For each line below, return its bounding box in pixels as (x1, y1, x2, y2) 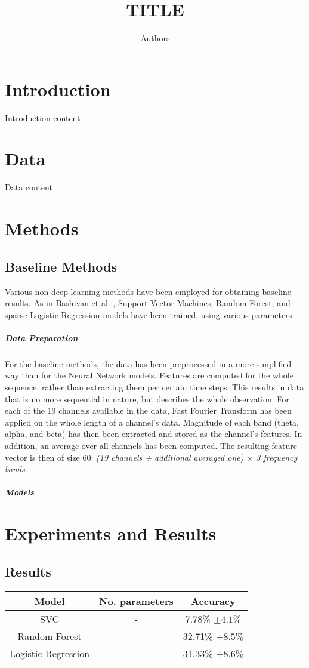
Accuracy (191, 593, 236, 608)
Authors (140, 32, 170, 44)
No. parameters (99, 593, 174, 608)
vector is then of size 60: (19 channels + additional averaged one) (5, 451, 244, 463)
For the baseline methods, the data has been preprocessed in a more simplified (5, 357, 292, 370)
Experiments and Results (5, 521, 217, 546)
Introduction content (5, 111, 81, 124)
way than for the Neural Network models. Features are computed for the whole (5, 369, 293, 381)
